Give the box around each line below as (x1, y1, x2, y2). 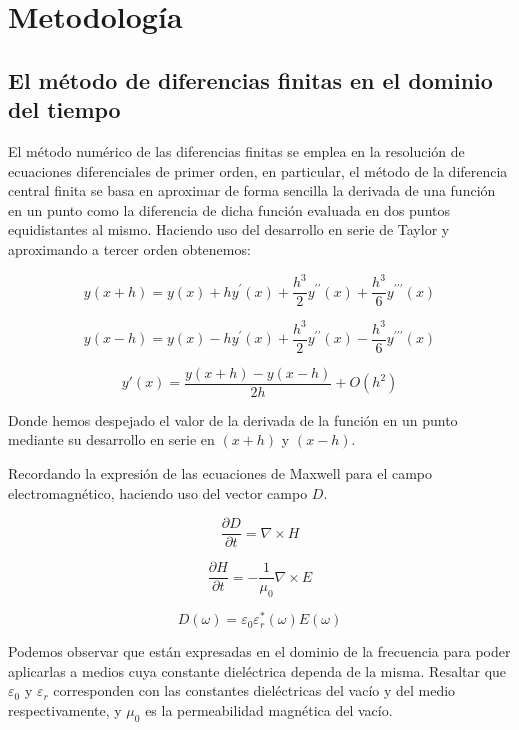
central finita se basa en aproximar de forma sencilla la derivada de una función (8, 180, 496, 201)
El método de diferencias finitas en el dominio (8, 64, 493, 95)
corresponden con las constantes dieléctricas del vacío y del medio (53, 680, 456, 701)
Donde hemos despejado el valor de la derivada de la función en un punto (8, 409, 458, 430)
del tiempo (8, 94, 121, 125)
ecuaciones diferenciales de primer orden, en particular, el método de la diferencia (8, 160, 508, 181)
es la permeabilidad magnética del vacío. (145, 699, 393, 720)
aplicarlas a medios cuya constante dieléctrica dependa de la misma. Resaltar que (8, 660, 507, 681)
